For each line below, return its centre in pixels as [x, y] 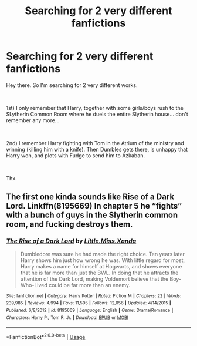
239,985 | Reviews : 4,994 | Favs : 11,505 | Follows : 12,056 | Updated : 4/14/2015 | [89, 303]
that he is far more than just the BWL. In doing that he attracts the [99, 273]
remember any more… [33, 120]
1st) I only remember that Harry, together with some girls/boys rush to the [95, 108]
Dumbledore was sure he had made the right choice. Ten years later [103, 254]
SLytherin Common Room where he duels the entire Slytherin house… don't [97, 114]
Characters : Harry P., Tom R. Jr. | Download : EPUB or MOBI [67, 318]
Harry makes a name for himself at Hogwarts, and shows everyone [101, 266]
